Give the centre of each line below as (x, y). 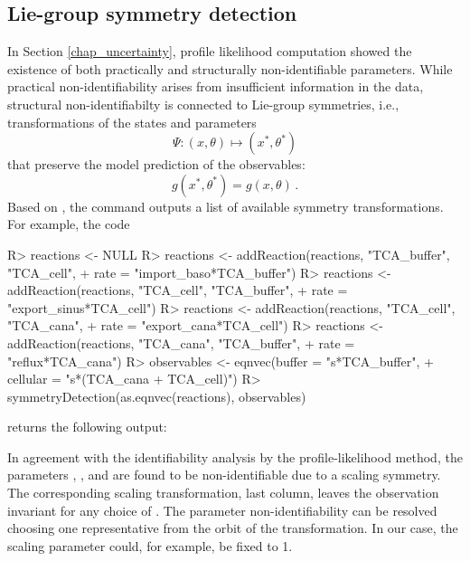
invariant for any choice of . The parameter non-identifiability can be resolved (222, 510)
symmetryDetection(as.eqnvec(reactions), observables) (157, 396)
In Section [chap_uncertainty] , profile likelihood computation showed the (210, 51)
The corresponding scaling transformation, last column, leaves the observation (223, 493)
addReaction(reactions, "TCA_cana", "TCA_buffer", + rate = (181, 342)
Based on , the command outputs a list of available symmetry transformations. (226, 206)
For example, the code (69, 224)
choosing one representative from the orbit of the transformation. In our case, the (233, 528)
